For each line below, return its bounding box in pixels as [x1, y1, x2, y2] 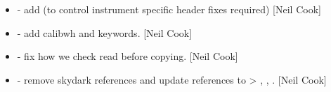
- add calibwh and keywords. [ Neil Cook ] [17, 25, 193, 40]
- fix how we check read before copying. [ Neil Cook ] [17, 49, 238, 63]
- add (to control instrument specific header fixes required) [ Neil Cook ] [17, 2, 321, 16]
